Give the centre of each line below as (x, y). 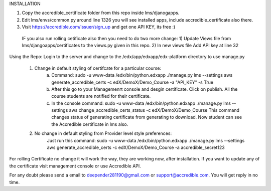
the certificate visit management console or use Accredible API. (75, 166)
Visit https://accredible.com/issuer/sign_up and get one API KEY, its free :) (99, 27)
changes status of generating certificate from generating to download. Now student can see (147, 117)
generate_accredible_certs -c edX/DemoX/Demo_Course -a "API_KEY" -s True (132, 82)
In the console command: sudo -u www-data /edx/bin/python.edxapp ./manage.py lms (141, 103)
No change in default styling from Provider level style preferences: (103, 133)
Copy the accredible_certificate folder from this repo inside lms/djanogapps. (101, 13)
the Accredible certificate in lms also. (90, 124)
